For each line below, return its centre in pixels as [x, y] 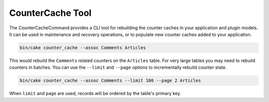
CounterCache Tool [50, 13]
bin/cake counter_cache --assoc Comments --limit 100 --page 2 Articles [110, 81]
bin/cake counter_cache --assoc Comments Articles [83, 48]
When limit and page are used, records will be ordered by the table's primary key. [95, 94]
